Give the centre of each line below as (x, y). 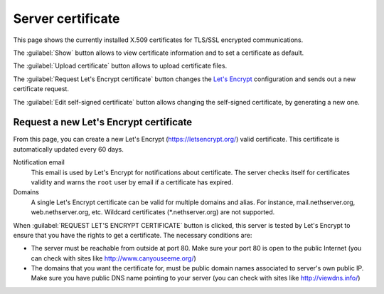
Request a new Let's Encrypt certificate (103, 122)
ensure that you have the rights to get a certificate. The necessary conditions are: (133, 235)
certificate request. (41, 89)
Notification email (39, 162)
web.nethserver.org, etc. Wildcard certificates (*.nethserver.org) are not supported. (153, 212)
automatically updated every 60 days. (69, 149)
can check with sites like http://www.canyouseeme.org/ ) (114, 258)
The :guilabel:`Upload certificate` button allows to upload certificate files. (120, 66)
